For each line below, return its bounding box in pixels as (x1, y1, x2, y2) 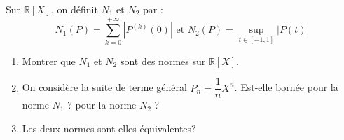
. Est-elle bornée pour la (234, 80, 338, 94)
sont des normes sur (120, 53, 206, 68)
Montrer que (22, 53, 76, 68)
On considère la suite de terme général (22, 80, 187, 94)
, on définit (50, 2, 98, 16)
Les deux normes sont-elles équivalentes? (22, 120, 196, 135)
